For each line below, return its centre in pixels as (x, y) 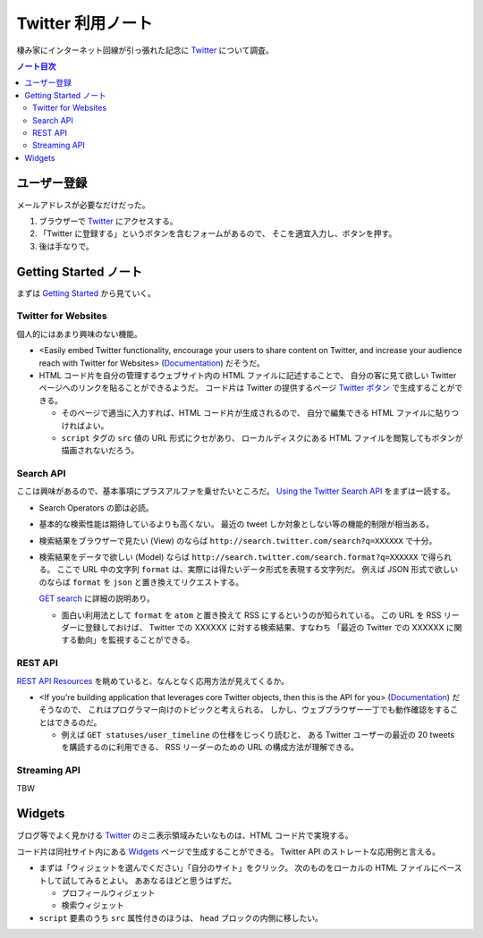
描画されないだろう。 (100, 451)
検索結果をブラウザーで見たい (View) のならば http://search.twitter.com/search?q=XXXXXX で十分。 (238, 540)
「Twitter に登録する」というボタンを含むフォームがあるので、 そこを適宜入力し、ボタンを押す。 (218, 233)
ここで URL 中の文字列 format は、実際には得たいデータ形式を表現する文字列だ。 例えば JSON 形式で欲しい (258, 570)
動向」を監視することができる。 (136, 640)
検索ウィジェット (93, 905)
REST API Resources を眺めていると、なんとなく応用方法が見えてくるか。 (153, 680)
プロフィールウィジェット (108, 893)
